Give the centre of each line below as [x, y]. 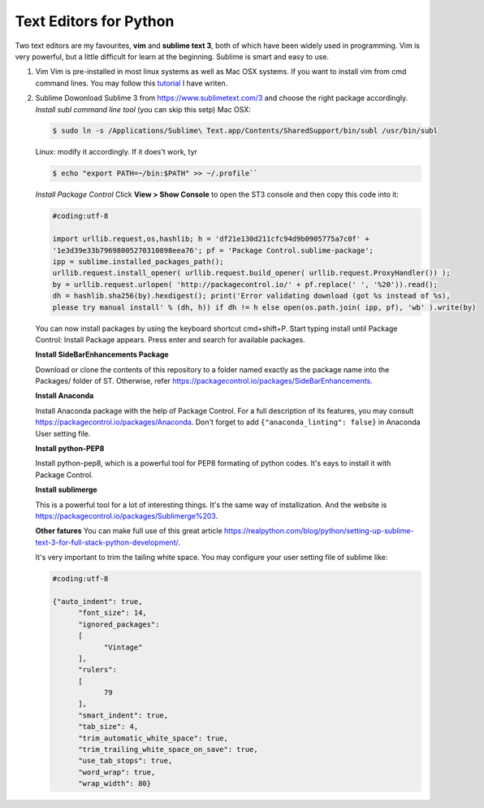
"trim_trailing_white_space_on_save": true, [169, 749]
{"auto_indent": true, [97, 601]
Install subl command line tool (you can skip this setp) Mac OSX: [143, 109]
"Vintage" [123, 647]
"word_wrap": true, [117, 772]
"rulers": [98, 670]
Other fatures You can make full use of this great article [129, 531]
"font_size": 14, [113, 613]
